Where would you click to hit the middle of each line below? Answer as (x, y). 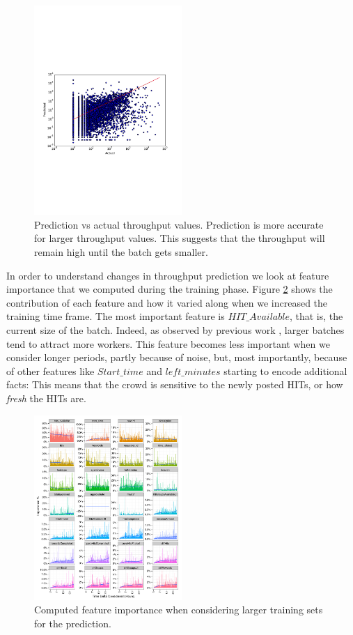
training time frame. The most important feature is (116, 316)
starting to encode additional (285, 370)
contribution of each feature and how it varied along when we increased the (167, 302)
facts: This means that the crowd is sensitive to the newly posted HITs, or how (175, 384)
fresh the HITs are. (46, 398)
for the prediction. (73, 623)
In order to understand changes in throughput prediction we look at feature (168, 275)
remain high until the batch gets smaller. (121, 252)
